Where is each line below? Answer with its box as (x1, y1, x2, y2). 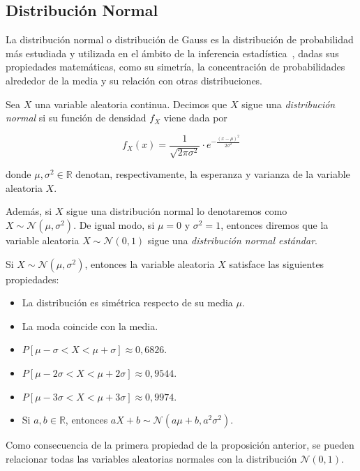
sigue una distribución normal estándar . (147, 233, 317, 247)
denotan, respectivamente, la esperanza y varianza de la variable (75, 167, 350, 181)
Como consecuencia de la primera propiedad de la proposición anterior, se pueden (6, 438, 354, 452)
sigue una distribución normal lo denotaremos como (66, 204, 287, 218)
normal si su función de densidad (6, 110, 147, 125)
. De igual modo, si (73, 218, 155, 232)
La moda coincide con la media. (22, 318, 158, 333)
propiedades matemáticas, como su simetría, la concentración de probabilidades (6, 59, 345, 74)
